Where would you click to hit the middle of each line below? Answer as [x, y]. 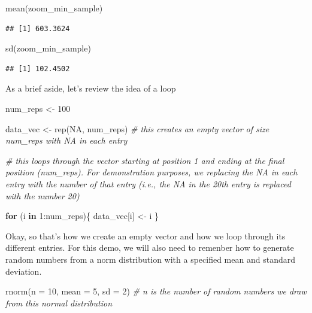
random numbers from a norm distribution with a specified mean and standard [150, 259]
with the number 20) [43, 195]
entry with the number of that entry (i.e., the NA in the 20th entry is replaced [148, 183]
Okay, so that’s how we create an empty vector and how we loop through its [146, 235]
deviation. [24, 271]
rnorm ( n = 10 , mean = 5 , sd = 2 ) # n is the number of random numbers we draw [156, 291]
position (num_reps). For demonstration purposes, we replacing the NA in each [152, 172]
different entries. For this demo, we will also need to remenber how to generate [150, 247]
